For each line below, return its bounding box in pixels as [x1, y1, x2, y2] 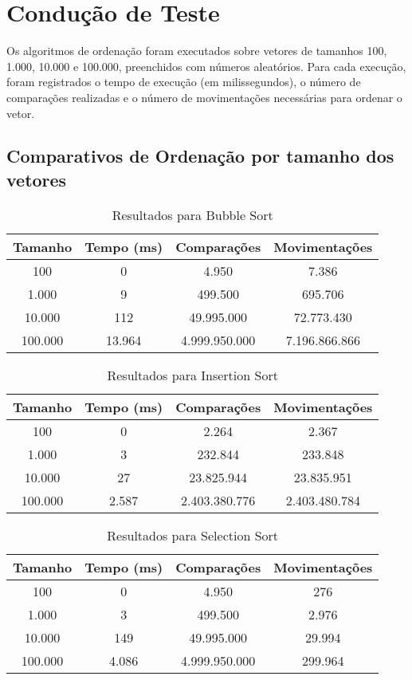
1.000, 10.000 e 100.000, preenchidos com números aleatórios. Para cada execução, [6, 57, 406, 74]
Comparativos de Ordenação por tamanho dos [6, 143, 394, 168]
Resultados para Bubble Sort [112, 205, 273, 224]
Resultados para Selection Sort [107, 525, 279, 544]
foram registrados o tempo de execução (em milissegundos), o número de [6, 73, 361, 90]
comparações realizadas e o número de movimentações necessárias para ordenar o [6, 88, 402, 105]
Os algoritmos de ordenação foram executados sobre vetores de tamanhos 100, [6, 42, 387, 59]
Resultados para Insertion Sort [107, 365, 278, 384]
